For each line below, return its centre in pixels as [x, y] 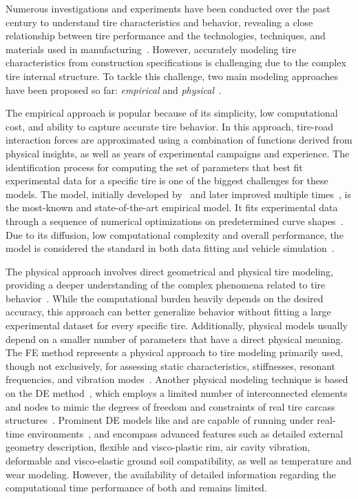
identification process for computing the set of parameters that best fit [154, 167]
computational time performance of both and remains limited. [136, 488]
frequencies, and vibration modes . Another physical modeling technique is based [177, 379]
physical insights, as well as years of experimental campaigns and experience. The [178, 153]
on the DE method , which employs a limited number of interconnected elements [177, 393]
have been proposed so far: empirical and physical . [114, 89]
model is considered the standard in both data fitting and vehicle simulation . [170, 248]
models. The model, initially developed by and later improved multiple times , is [178, 194]
